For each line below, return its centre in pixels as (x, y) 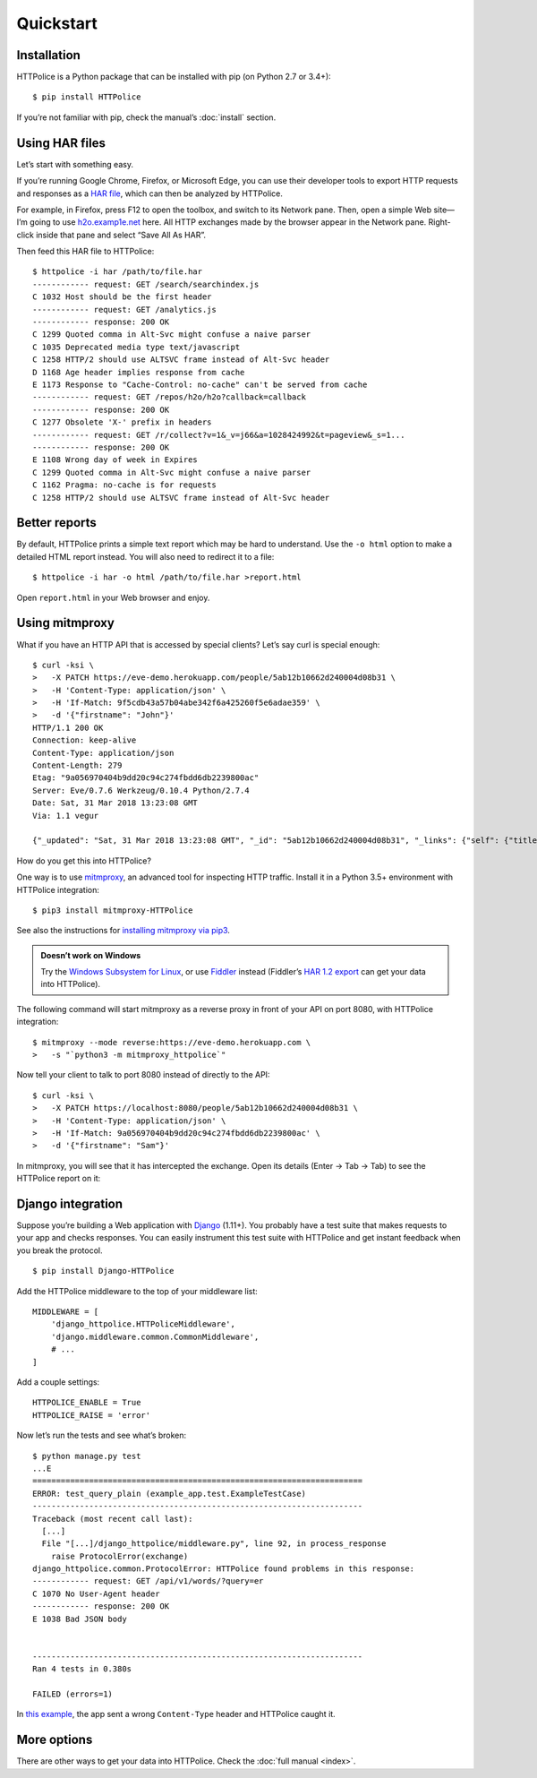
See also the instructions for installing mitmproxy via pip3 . (123, 931)
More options (55, 1740)
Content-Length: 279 (77, 765)
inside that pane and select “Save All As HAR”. (121, 235)
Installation (48, 55)
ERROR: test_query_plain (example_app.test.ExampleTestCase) (169, 1493)
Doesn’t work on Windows (91, 955)
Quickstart (57, 23)
